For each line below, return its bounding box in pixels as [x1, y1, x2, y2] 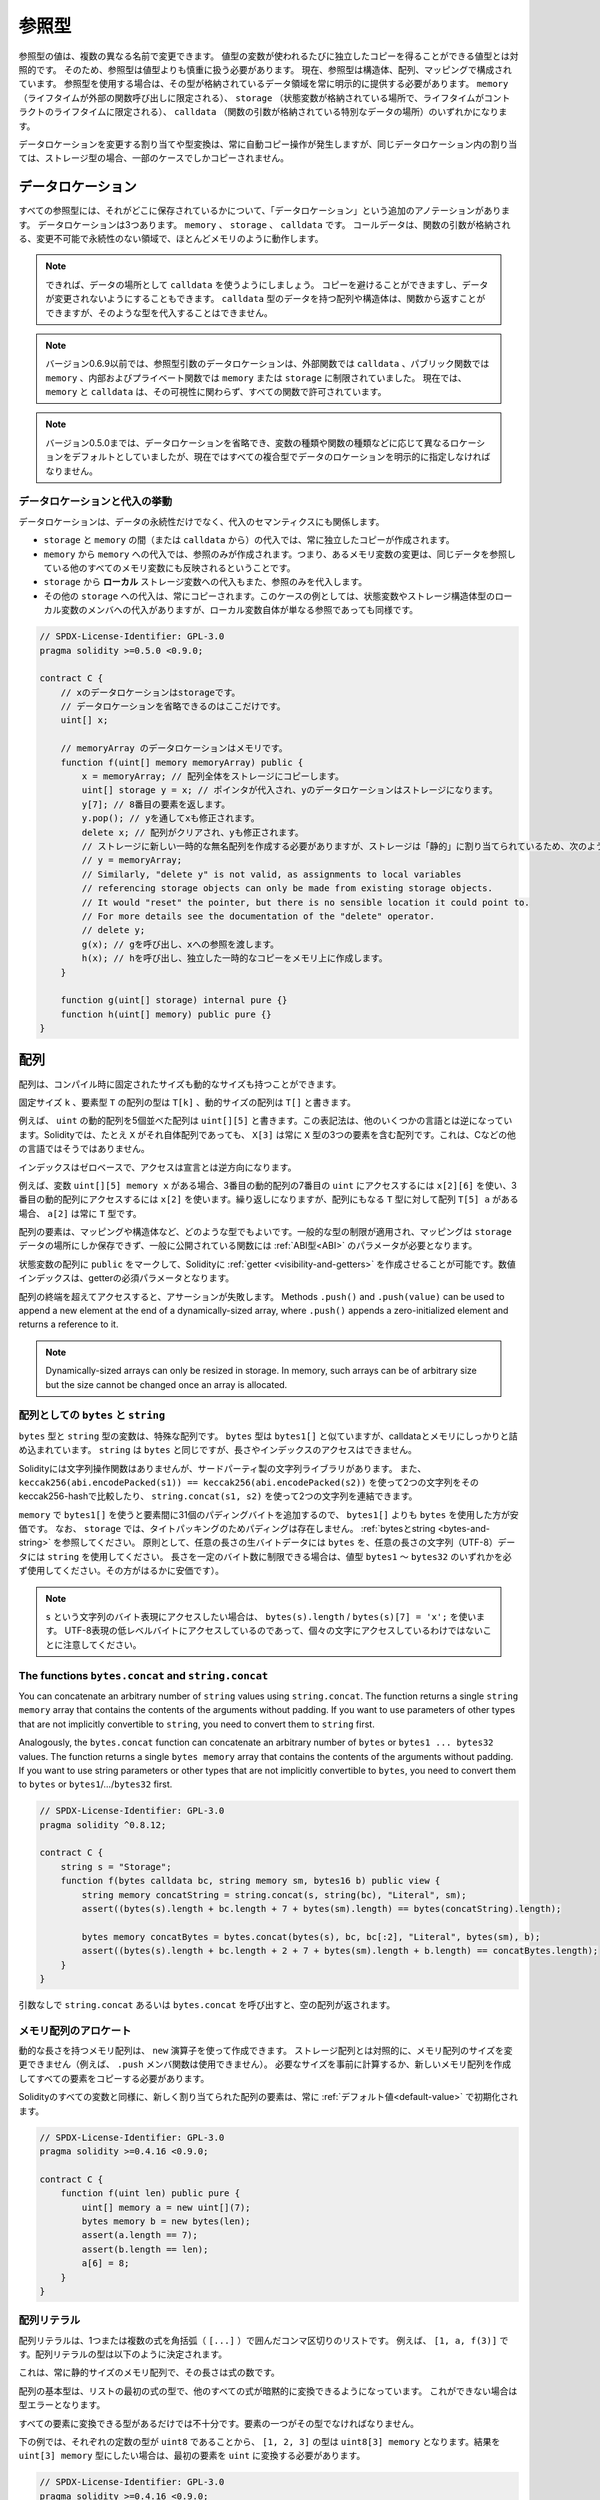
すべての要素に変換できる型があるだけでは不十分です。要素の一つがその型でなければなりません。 [18, 2417, 420, 2429]
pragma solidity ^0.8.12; [39, 1819, 167, 1830]
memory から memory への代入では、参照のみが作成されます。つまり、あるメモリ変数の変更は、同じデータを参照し [43, 548, 517, 560]
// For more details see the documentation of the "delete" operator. [81, 910, 435, 922]
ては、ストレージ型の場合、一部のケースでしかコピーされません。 [18, 152, 290, 164]
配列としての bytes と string [18, 1408, 166, 1422]
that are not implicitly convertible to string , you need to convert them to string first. [18, 1718, 375, 1730]
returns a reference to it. [18, 1318, 119, 1330]
